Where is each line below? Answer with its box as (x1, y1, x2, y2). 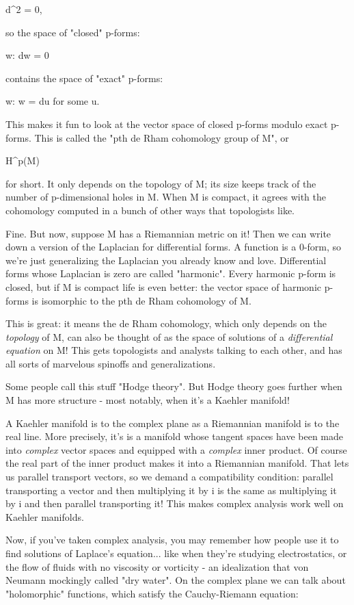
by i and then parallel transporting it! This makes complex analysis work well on (5, 496, 344, 511)
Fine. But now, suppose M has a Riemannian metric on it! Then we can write (5, 226, 331, 240)
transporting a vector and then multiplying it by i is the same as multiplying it (5, 482, 337, 497)
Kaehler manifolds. (5, 509, 84, 524)
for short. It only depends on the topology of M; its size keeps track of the (5, 176, 316, 190)
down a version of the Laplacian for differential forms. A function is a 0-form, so (5, 240, 342, 254)
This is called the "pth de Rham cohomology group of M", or (34, 130, 289, 144)
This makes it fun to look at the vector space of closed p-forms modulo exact (5, 116, 328, 131)
